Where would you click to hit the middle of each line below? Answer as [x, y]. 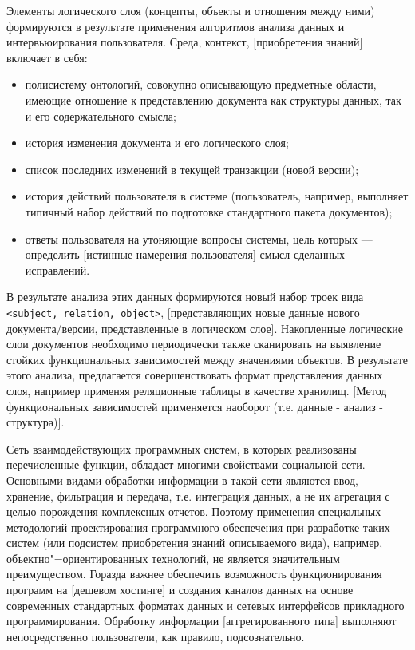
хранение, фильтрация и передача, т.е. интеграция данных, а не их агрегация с [198, 495]
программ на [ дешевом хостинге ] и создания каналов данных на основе [180, 590]
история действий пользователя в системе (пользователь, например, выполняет [217, 196]
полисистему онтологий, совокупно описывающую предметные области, [201, 84]
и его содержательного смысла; [101, 115]
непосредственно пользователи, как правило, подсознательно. [156, 636]
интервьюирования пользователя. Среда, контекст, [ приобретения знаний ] [185, 42]
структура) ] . [36, 422]
